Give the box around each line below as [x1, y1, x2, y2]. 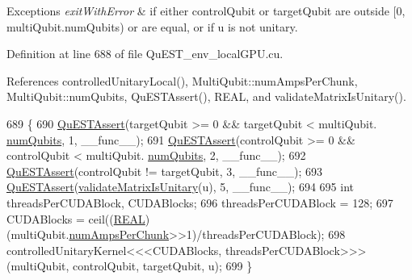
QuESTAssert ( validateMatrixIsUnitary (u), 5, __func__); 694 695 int [6, 178, 354, 195]
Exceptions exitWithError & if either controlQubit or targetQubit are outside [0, [6, 2, 406, 19]
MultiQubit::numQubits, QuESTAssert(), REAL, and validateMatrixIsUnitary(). [6, 88, 406, 105]
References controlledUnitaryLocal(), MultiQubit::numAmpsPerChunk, [6, 72, 358, 89]
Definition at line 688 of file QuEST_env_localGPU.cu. [6, 45, 284, 62]
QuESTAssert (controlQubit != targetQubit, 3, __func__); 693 [6, 162, 322, 179]
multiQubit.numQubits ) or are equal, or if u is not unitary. [6, 18, 298, 35]
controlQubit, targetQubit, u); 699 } [73, 257, 253, 274]
